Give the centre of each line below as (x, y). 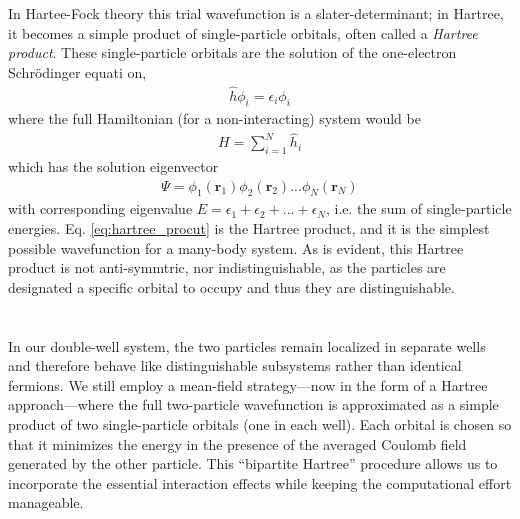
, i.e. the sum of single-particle (418, 208)
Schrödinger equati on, (77, 71)
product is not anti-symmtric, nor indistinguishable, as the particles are (227, 267)
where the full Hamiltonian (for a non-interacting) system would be (214, 118)
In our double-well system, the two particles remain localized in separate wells (247, 345)
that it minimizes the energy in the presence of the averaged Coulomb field (237, 443)
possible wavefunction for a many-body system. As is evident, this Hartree (236, 247)
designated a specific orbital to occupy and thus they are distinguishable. (231, 286)
